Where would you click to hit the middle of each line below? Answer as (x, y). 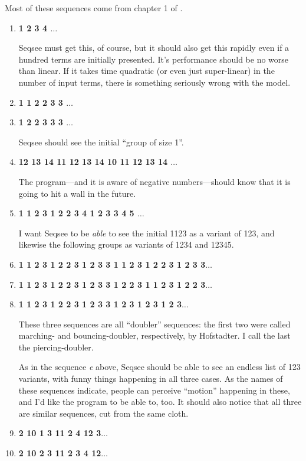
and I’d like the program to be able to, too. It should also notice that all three (160, 402)
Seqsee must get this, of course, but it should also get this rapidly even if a (154, 48)
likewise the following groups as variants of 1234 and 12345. (126, 244)
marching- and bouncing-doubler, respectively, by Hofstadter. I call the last (154, 335)
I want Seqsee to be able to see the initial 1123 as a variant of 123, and (147, 233)
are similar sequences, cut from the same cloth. (103, 413)
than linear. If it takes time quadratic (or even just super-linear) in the (147, 71)
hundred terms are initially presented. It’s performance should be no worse (154, 59)
